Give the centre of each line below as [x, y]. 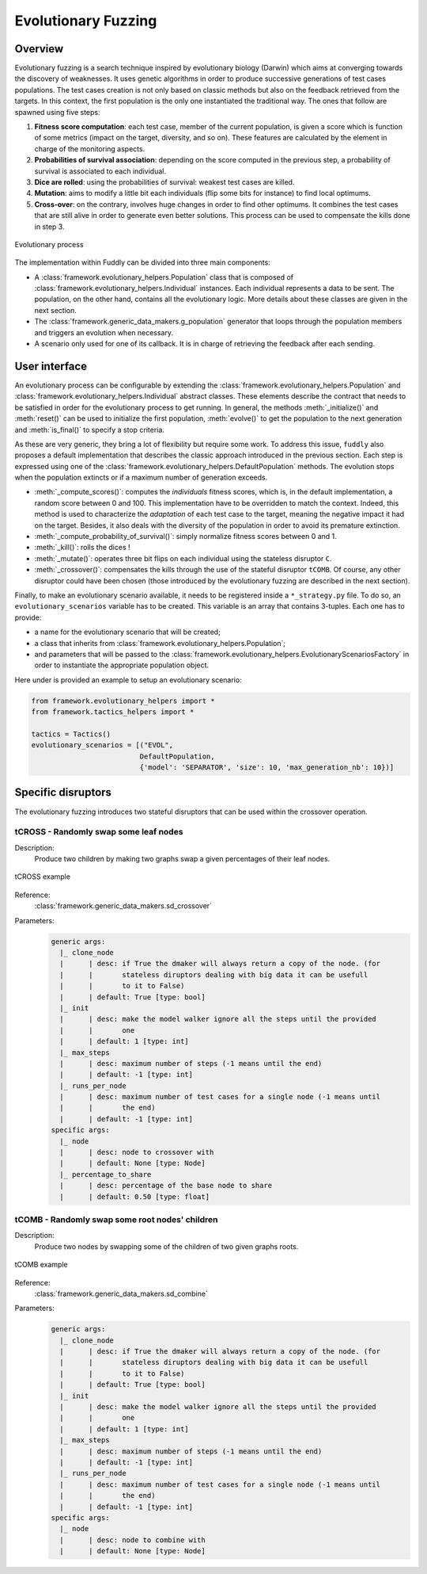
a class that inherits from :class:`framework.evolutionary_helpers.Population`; [160, 643]
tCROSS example [43, 877]
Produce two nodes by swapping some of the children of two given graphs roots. [166, 1246]
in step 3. [49, 227]
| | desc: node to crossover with [137, 1152]
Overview [39, 49]
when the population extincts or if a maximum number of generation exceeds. [141, 478]
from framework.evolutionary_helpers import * [123, 701]
